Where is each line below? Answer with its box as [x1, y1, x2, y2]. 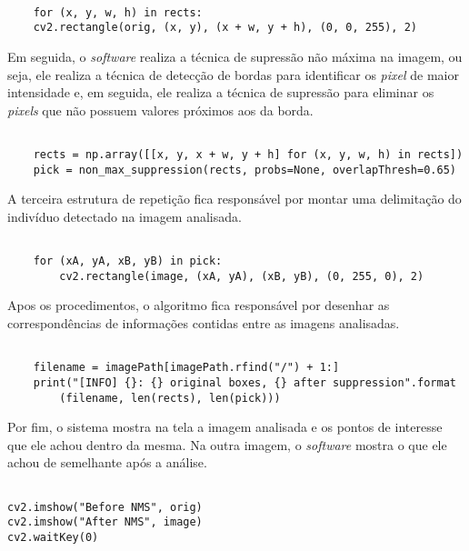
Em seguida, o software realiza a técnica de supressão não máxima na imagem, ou [7, 46, 463, 65]
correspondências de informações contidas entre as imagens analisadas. [7, 314, 400, 333]
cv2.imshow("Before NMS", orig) [7, 500, 203, 514]
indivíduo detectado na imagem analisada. [7, 206, 242, 225]
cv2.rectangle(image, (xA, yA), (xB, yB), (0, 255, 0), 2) [59, 269, 424, 283]
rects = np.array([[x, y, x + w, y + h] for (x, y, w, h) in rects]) [33, 148, 464, 161]
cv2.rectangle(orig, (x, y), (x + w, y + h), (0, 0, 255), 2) [33, 21, 418, 35]
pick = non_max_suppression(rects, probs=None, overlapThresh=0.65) [33, 163, 456, 176]
